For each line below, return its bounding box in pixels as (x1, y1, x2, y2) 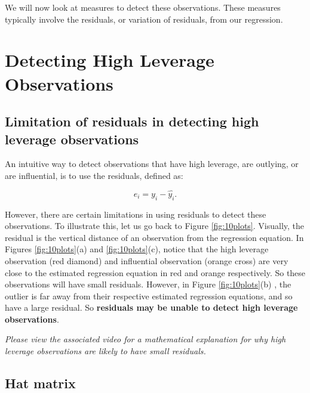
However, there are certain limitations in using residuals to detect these (5, 208, 266, 220)
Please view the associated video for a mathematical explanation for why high (5, 333, 286, 345)
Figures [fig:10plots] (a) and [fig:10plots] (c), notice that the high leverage (5, 243, 269, 255)
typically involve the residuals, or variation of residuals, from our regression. (5, 13, 283, 25)
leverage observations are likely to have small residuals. (5, 345, 206, 357)
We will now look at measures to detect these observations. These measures (5, 1, 281, 13)
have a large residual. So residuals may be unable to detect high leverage (5, 301, 298, 314)
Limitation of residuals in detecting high (5, 112, 259, 131)
